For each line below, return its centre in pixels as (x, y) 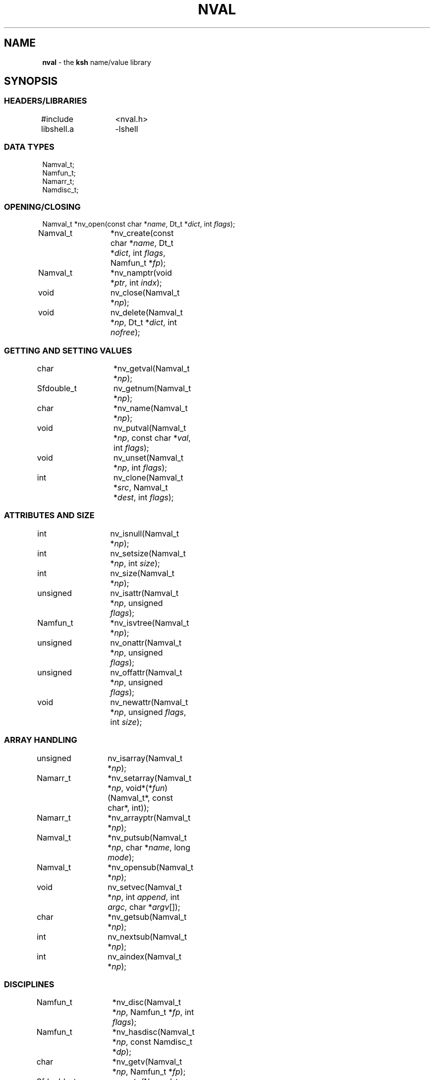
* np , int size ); (135, 563)
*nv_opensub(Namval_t (151, 867)
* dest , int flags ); (144, 498)
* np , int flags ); (140, 468)
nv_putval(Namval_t (150, 428)
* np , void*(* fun (136, 788)
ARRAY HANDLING (41, 740)
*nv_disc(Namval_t (147, 1002)
